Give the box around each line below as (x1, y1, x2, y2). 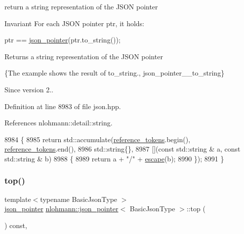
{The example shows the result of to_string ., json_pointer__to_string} (4, 68, 225, 78)
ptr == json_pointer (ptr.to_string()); (4, 35, 121, 45)
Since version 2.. (4, 84, 53, 94)
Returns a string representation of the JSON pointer (4, 51, 163, 61)
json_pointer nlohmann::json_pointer (4, 203, 119, 214)
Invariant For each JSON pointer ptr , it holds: (4, 18, 145, 28)
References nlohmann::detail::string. (4, 117, 113, 128)
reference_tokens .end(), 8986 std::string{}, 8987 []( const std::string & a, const (4, 144, 241, 154)
